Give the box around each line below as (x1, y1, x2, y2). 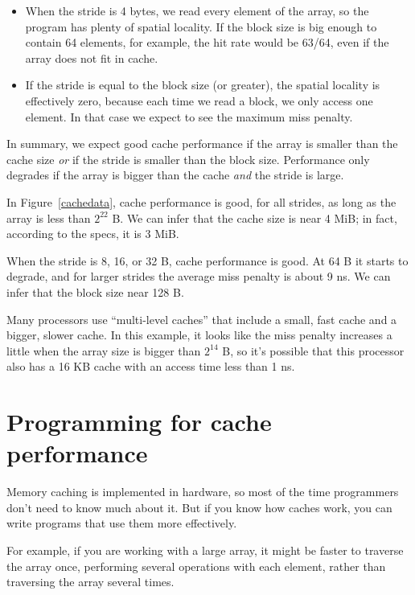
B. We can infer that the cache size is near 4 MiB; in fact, (112, 209, 397, 226)
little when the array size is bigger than (6, 342, 201, 359)
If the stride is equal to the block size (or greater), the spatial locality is (25, 76, 380, 93)
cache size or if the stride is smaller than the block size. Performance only (6, 150, 370, 167)
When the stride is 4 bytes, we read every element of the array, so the (25, 2, 369, 18)
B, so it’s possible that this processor (222, 342, 405, 359)
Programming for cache (6, 405, 272, 438)
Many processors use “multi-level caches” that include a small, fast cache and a (6, 310, 397, 327)
